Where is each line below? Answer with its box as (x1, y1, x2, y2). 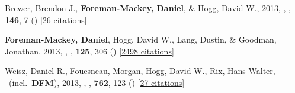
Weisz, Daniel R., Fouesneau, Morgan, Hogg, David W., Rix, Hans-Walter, (5, 65, 275, 77)
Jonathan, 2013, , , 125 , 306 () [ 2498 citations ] (5, 44, 174, 57)
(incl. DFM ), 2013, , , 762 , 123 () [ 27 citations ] (8, 76, 185, 88)
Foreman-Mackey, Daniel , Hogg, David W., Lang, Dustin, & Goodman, (5, 33, 277, 46)
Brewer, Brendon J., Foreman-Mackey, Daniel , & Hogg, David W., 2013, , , (5, 2, 291, 14)
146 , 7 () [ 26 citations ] (5, 13, 87, 25)
